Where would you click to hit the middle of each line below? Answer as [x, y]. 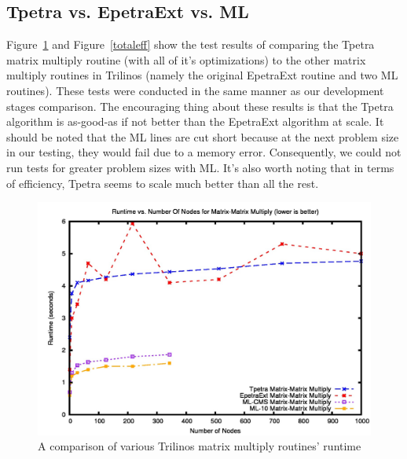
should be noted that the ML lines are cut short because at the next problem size [203, 136]
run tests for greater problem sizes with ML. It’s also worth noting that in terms [200, 167]
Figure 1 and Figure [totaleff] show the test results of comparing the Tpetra [191, 44]
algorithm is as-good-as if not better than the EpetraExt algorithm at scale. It [195, 121]
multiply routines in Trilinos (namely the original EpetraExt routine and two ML [202, 75]
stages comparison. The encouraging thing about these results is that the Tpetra [200, 106]
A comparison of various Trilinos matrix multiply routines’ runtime [200, 446]
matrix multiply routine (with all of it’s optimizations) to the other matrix [186, 59]
